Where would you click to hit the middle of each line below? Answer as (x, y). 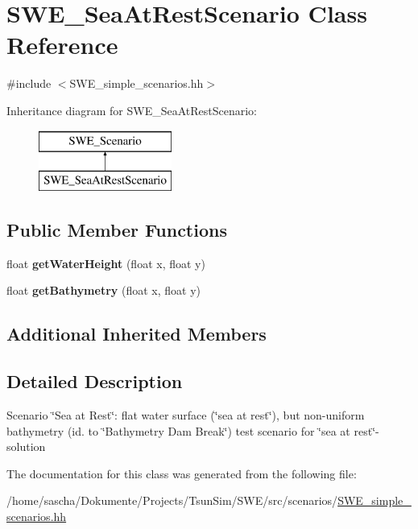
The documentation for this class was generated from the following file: (182, 473)
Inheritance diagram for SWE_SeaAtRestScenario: (132, 110)
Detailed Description (95, 381)
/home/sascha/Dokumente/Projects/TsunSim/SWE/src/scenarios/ (172, 500)
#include (29, 83)
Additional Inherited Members (137, 334)
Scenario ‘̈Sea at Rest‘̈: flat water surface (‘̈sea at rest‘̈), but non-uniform (186, 415)
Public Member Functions (117, 230)
